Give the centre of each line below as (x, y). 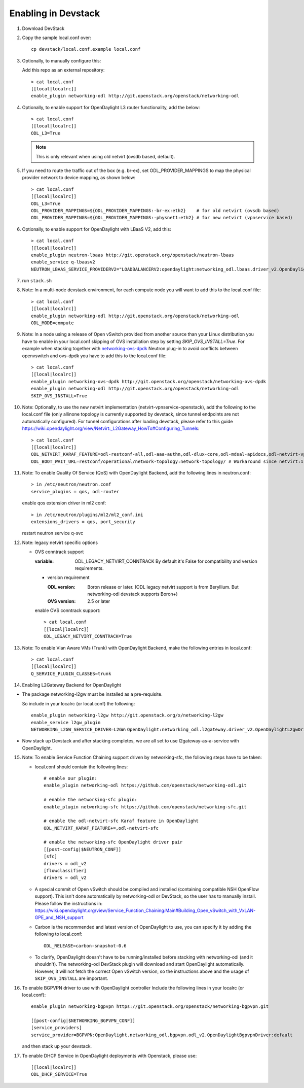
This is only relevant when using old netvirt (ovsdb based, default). (105, 156)
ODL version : (61, 587)
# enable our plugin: (70, 778)
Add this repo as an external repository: (63, 70)
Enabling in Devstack (55, 13)
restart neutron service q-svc (53, 533)
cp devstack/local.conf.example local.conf (86, 49)
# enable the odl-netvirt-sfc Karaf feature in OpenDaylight (121, 821)
